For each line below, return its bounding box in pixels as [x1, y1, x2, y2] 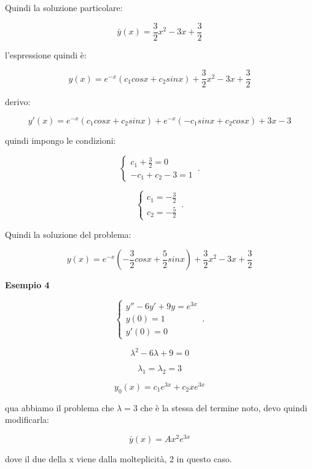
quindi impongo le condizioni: [5, 133, 116, 146]
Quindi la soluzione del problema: [5, 227, 131, 240]
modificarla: [5, 413, 50, 426]
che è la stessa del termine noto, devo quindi [140, 401, 308, 414]
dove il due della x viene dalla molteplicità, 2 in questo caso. [5, 452, 232, 465]
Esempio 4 [5, 278, 50, 291]
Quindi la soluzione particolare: [5, 1, 123, 14]
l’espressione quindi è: [5, 48, 87, 61]
